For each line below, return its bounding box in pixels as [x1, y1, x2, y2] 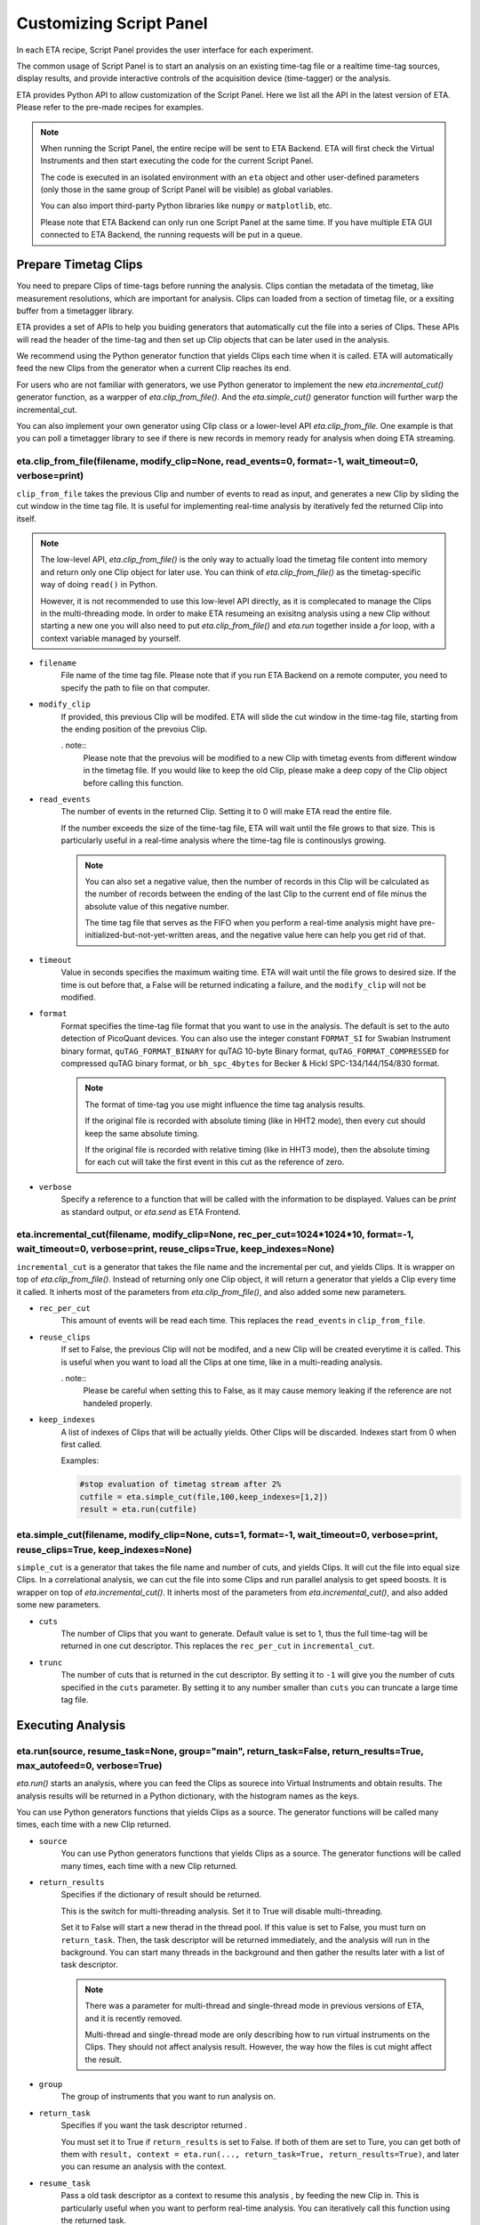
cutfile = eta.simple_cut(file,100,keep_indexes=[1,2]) [79, 1492, 329, 1501]
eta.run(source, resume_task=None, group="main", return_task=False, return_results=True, [16, 1744, 424, 1757]
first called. [60, 1438, 102, 1450]
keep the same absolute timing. [84, 1128, 200, 1138]
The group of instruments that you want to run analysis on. [60, 2091, 276, 2102]
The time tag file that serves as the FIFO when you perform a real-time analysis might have [84, 918, 418, 928]
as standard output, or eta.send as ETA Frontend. [60, 1206, 242, 1217]
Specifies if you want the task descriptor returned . [60, 2120, 248, 2131]
